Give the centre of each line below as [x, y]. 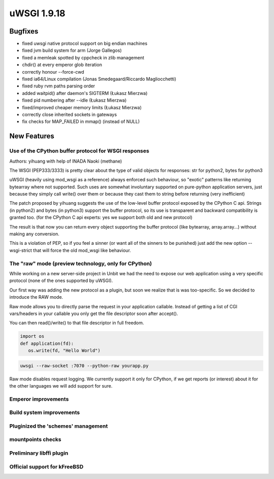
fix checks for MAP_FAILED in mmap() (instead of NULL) [81, 121]
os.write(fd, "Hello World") [64, 351]
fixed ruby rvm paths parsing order [59, 86]
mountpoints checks [36, 439]
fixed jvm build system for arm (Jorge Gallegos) [72, 50]
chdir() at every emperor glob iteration [62, 65]
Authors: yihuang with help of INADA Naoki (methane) [66, 161]
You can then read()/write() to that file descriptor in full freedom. [77, 323]
